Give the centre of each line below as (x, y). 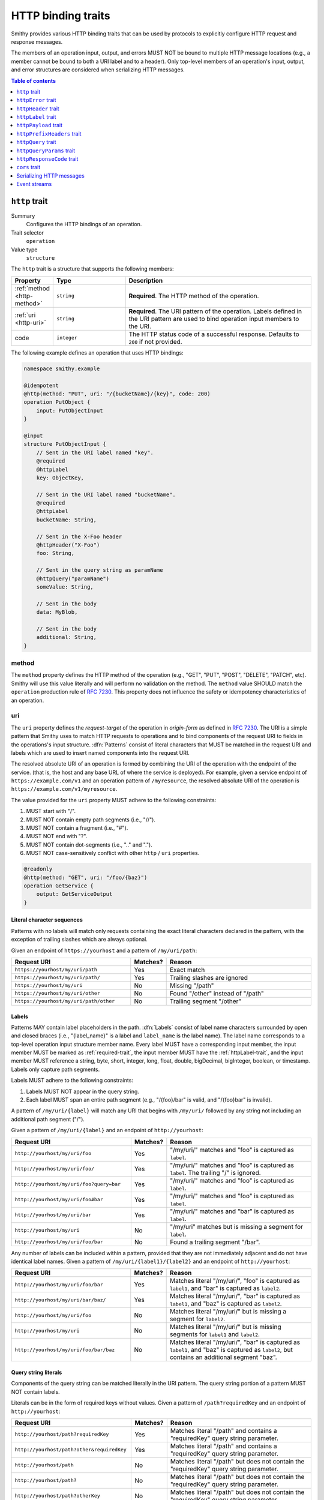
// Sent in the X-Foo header (79, 536)
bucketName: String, (67, 520)
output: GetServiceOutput (74, 894)
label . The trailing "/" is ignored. (215, 1172)
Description (146, 280)
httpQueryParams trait (46, 151)
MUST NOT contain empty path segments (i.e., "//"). (91, 820)
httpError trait (36, 100)
